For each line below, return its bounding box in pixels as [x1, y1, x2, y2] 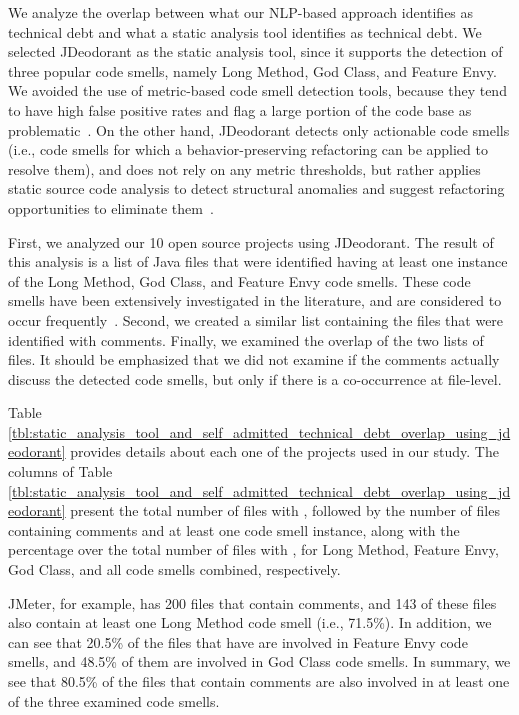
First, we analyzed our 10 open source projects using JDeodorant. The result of [8, 231, 494, 252]
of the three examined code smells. [8, 690, 220, 711]
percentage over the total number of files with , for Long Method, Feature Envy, [8, 539, 499, 560]
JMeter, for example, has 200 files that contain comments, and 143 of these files [8, 592, 497, 613]
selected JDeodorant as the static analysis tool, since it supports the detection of [8, 41, 503, 62]
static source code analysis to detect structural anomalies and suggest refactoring [8, 178, 505, 199]
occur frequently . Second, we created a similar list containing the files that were [8, 309, 504, 330]
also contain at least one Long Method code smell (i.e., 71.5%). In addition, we [8, 612, 492, 633]
